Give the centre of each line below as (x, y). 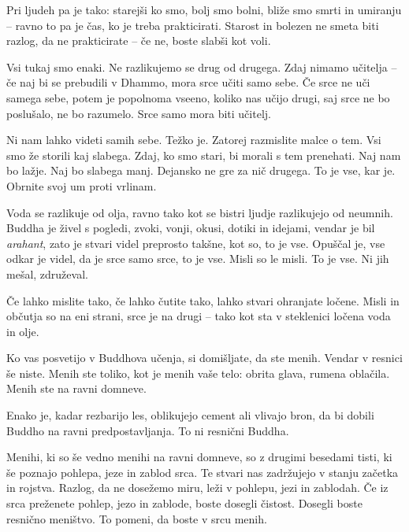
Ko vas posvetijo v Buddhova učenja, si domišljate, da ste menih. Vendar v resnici (204, 358)
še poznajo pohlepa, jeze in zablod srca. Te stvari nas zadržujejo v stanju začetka (203, 472)
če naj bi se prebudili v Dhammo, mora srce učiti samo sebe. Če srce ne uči (188, 82)
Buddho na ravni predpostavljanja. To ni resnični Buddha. (148, 430)
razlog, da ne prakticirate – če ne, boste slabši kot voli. (139, 41)
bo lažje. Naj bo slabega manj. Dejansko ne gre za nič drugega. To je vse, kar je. (201, 170)
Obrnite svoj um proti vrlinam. (82, 185)
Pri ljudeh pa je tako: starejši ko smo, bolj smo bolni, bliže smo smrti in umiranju (204, 9)
